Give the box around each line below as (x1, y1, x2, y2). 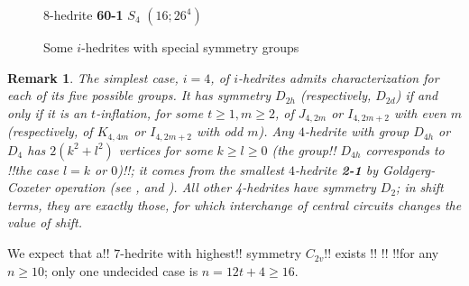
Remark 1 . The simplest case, (7, 68, 179, 87)
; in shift (396, 178, 444, 197)
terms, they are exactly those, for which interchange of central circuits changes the (7, 195, 462, 214)
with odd (197, 122, 244, 141)
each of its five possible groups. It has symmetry (7, 86, 271, 105)
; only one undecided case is (44, 261, 198, 280)
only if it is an (7, 103, 87, 122)
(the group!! (271, 140, 336, 159)
